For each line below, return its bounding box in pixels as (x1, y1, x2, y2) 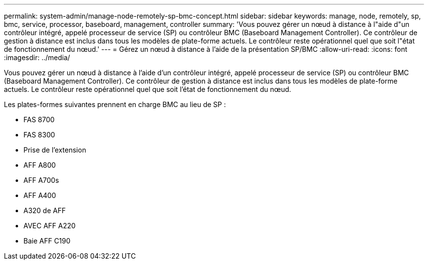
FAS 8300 (23, 131, 55, 139)
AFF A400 (23, 191, 56, 199)
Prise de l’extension (23, 146, 86, 154)
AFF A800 (23, 161, 56, 169)
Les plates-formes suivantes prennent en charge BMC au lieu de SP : (4, 100, 226, 109)
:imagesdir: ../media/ (4, 53, 70, 62)
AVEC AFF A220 (23, 221, 76, 230)
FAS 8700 (23, 115, 55, 124)
